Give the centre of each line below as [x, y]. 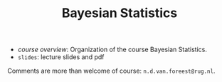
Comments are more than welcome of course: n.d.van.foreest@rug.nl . [111, 71]
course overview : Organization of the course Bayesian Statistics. [112, 50]
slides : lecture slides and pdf [61, 57]
